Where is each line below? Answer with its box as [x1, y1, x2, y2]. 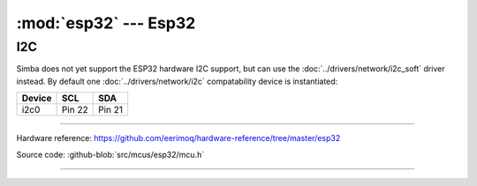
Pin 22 [61, 104, 88, 116]
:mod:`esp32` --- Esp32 [16, 13, 196, 33]
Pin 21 [97, 104, 124, 116]
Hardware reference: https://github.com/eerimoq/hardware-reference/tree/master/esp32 [16, 133, 341, 144]
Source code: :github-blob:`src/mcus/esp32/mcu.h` [16, 149, 205, 160]
